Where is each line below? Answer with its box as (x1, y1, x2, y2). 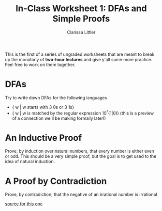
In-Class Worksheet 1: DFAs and (15, 3, 147, 14)
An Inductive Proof (5, 132, 82, 143)
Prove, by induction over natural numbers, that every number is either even (5, 148, 155, 154)
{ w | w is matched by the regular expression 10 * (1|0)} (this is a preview (12, 109, 154, 116)
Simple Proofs (52, 13, 110, 24)
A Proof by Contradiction (5, 176, 107, 187)
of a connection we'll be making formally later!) (12, 115, 106, 121)
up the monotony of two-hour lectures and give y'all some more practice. (5, 56, 153, 62)
